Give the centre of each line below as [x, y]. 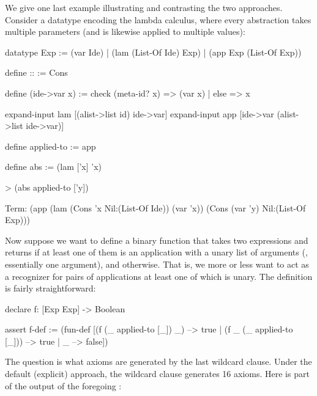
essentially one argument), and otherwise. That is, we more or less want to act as [157, 264]
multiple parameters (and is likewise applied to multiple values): [125, 31]
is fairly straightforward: [50, 288]
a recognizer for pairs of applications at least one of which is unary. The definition [159, 276]
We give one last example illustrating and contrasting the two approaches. [144, 7]
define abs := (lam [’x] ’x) [53, 167]
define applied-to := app [50, 146]
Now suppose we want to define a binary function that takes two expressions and [157, 240]
